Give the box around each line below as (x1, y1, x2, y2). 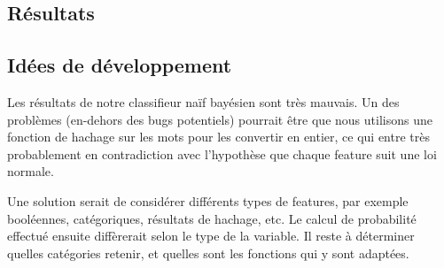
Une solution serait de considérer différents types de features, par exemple (7, 191, 409, 210)
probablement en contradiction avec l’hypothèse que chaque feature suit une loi (7, 144, 437, 163)
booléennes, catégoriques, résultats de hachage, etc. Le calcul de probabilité (7, 209, 417, 227)
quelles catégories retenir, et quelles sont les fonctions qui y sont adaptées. (7, 243, 409, 262)
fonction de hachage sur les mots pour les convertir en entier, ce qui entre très (7, 127, 430, 146)
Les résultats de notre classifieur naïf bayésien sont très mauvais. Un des (7, 92, 400, 111)
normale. (7, 162, 54, 180)
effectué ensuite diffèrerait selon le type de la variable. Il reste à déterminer (7, 226, 415, 245)
